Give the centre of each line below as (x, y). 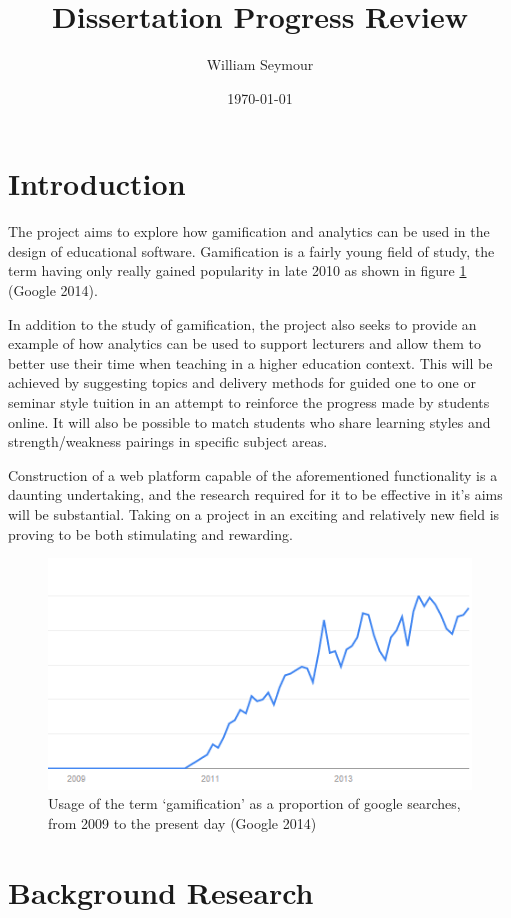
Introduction (97, 183)
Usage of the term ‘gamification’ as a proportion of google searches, (254, 803)
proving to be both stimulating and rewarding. (150, 533)
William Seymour (260, 64)
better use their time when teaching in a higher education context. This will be (250, 362)
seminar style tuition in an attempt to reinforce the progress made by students (249, 402)
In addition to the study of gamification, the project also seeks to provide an (242, 323)
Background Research (161, 891)
